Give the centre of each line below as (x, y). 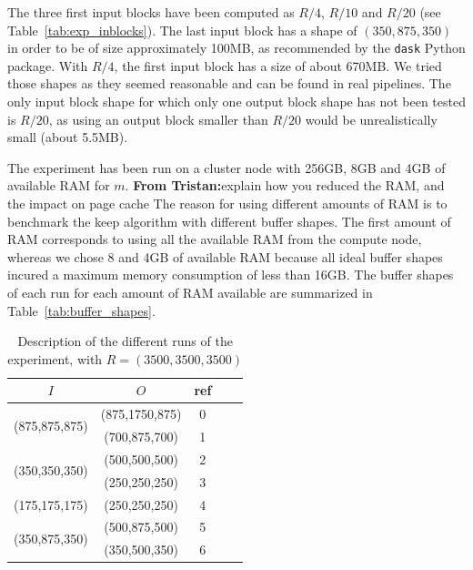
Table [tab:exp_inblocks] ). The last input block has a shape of (182, 30)
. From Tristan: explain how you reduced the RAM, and (285, 185)
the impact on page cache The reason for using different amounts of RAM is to (227, 203)
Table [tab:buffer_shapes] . (81, 310)
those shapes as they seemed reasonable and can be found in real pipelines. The (229, 83)
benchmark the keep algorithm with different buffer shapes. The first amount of (229, 221)
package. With (48, 65)
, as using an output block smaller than (158, 119)
